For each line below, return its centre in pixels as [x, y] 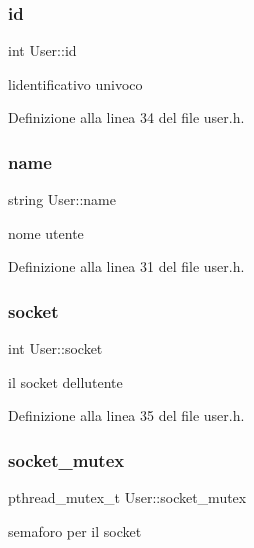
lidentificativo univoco [75, 83]
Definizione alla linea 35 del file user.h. [126, 415]
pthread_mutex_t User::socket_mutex [127, 497]
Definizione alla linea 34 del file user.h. [126, 117]
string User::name [62, 199]
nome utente [46, 232]
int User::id [42, 50]
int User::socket [55, 348]
